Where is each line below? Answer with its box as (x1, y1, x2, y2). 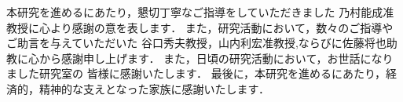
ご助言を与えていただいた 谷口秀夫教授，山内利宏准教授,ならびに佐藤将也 (6, 35, 387, 51)
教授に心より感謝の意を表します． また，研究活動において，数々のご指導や (6, 19, 394, 35)
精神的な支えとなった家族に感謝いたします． (38, 80, 270, 97)
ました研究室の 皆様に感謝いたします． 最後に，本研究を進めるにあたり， (6, 65, 387, 82)
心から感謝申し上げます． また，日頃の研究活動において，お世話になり (27, 49, 394, 66)
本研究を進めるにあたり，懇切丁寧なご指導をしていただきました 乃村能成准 (6, 4, 394, 20)
